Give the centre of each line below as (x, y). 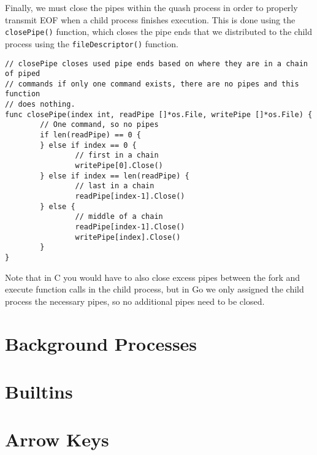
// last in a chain (115, 186)
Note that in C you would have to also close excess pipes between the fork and (153, 277)
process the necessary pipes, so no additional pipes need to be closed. (135, 301)
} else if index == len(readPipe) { (115, 176)
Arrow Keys (57, 439)
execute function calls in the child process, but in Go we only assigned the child (155, 289)
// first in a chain (117, 155)
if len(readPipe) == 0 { (90, 135)
